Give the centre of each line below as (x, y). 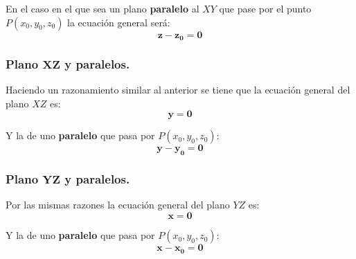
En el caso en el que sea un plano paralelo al (103, 8)
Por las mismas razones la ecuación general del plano (118, 205)
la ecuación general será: (119, 22)
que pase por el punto (265, 8)
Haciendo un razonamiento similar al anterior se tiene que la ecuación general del (178, 90)
